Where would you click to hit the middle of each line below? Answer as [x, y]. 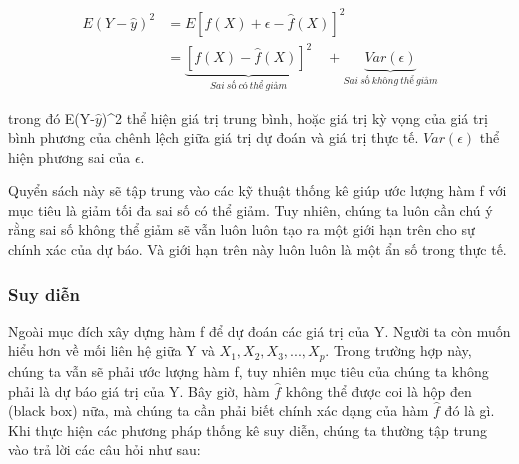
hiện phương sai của [69, 156]
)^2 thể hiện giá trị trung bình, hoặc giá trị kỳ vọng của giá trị [294, 117]
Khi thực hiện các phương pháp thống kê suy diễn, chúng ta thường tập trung [247, 429]
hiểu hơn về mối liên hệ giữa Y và [111, 350]
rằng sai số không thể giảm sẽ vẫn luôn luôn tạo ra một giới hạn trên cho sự [241, 229]
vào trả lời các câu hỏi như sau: [104, 449]
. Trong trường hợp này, [398, 350]
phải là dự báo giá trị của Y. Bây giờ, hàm [139, 390]
